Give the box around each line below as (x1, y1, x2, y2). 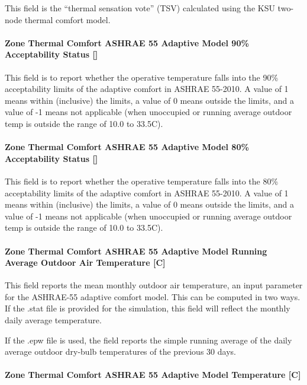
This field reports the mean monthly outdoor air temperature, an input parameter (5, 279, 303, 291)
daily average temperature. (5, 314, 102, 326)
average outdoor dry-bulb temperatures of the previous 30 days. (5, 345, 236, 358)
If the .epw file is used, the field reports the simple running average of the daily (5, 333, 292, 346)
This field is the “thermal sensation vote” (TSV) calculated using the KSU (5, 2, 275, 14)
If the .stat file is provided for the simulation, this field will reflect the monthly (5, 302, 290, 314)
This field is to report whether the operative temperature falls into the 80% (5, 174, 279, 187)
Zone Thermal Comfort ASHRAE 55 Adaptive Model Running (5, 244, 267, 257)
